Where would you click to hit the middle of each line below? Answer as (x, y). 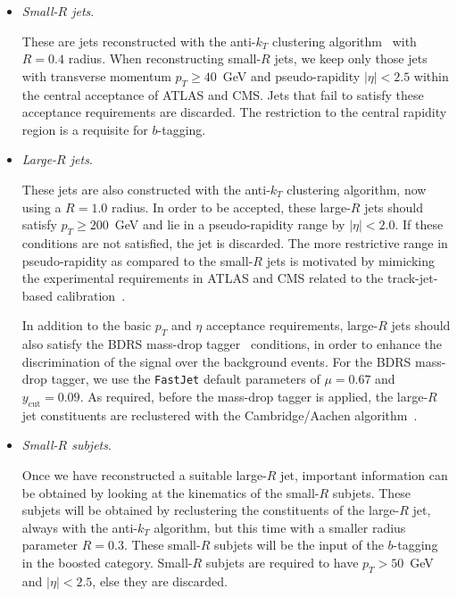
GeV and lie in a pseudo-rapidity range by (230, 224)
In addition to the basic (87, 325)
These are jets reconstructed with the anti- (139, 41)
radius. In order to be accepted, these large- (231, 207)
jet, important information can (364, 474)
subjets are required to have (282, 562)
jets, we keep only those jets (351, 58)
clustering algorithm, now (357, 189)
